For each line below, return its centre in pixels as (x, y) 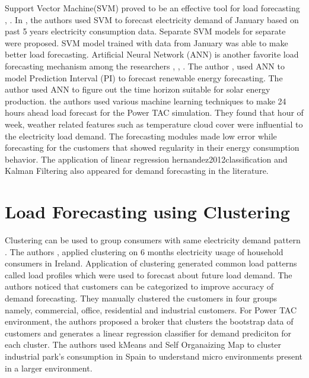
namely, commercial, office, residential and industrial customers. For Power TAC (151, 309)
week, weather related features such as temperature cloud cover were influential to (154, 124)
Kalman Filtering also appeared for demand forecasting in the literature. (137, 171)
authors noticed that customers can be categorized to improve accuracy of (139, 286)
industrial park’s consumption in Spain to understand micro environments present (154, 356)
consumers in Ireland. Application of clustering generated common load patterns (151, 263)
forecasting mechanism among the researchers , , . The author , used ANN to (145, 66)
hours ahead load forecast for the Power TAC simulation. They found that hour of (154, 112)
